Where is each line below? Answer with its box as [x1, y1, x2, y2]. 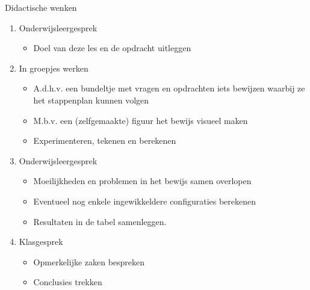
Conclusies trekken [33, 276, 102, 288]
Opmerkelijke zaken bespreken [33, 255, 145, 268]
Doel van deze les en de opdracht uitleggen [33, 42, 191, 54]
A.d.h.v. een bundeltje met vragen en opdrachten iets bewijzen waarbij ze [33, 82, 305, 94]
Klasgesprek [19, 235, 63, 248]
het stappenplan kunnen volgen [33, 93, 149, 106]
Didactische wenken [5, 1, 77, 13]
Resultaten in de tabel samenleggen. [33, 215, 167, 227]
